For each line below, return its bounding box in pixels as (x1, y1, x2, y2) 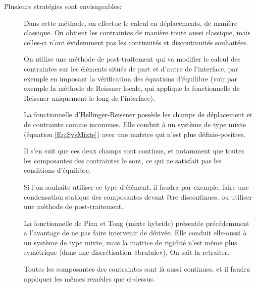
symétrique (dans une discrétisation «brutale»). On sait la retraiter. (24, 247, 230, 257)
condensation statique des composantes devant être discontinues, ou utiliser (24, 191, 252, 202)
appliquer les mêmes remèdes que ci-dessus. (24, 273, 155, 284)
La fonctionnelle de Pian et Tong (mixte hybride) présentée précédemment (24, 217, 250, 228)
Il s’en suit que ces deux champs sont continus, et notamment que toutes (24, 145, 244, 156)
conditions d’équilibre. (24, 165, 91, 175)
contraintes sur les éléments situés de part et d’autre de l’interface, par (24, 63, 238, 73)
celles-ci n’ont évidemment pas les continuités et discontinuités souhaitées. (24, 37, 248, 47)
